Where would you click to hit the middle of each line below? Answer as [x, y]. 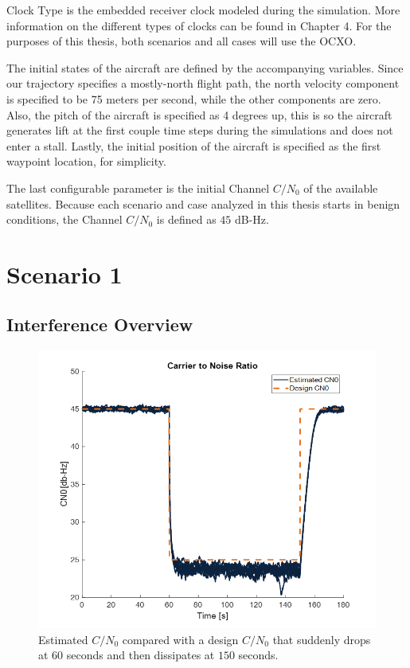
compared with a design [180, 639]
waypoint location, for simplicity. [86, 161]
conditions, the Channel [64, 219]
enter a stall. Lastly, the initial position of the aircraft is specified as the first [194, 145]
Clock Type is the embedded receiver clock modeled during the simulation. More [203, 10]
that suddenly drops [322, 639]
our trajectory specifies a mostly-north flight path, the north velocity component [203, 83]
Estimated [63, 639]
